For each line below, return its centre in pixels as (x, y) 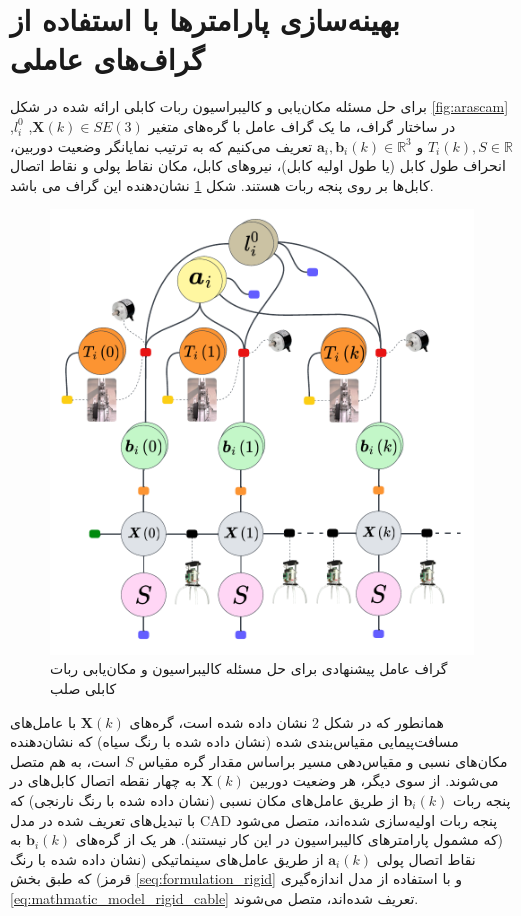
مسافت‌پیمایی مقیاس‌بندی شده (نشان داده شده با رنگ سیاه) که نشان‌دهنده (234, 741)
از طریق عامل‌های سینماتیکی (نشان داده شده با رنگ (167, 858)
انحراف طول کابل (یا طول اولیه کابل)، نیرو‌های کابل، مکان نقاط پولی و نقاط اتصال (258, 165)
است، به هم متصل (65, 760)
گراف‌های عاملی (107, 58)
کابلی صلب (83, 687)
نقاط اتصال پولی (426, 858)
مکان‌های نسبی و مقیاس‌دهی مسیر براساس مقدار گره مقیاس (323, 760)
